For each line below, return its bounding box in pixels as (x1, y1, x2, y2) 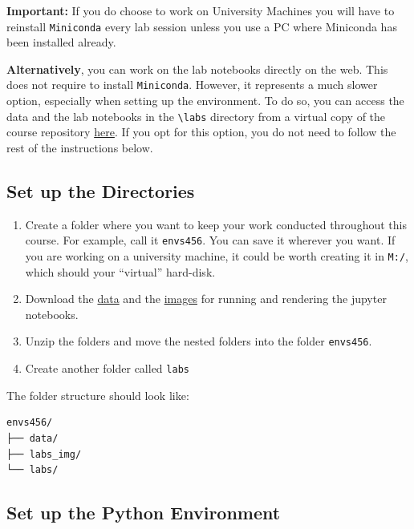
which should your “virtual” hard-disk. (25, 263, 216, 280)
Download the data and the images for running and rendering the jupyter (25, 290, 387, 307)
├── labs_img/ (6, 448, 82, 460)
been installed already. (6, 34, 116, 50)
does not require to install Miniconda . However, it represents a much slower (6, 76, 378, 93)
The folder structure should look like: (6, 386, 189, 403)
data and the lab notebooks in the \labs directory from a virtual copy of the (6, 107, 386, 124)
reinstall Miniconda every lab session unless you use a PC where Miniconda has (6, 18, 397, 34)
